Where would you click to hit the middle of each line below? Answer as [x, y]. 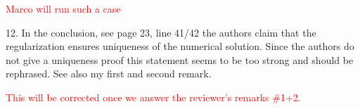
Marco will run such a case [63, 8]
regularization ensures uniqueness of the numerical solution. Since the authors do [180, 46]
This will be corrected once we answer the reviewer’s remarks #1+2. [153, 97]
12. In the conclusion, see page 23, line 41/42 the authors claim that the [161, 32]
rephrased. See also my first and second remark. [109, 73]
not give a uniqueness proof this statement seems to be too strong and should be [180, 59]
